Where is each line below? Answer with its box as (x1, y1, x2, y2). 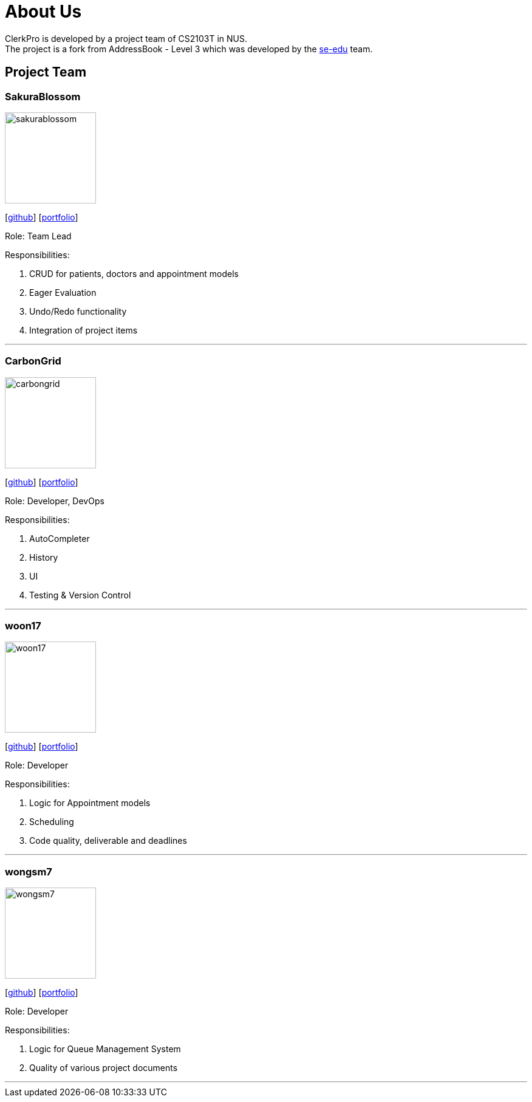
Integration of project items (29, 324, 138, 335)
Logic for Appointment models (29, 798, 151, 809)
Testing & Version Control (29, 589, 131, 600)
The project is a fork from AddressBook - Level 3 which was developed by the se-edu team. (5, 43, 373, 54)
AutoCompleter (29, 533, 90, 544)
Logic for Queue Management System (29, 1044, 181, 1055)
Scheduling (29, 816, 74, 827)
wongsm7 (5, 865, 52, 878)
